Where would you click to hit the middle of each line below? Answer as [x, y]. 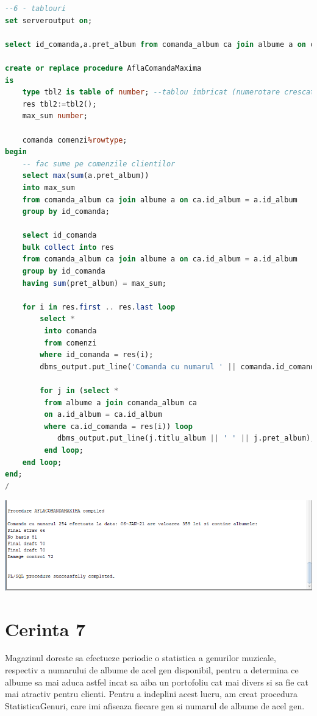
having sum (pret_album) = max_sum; [94, 283]
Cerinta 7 [45, 629]
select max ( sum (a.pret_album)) [86, 176]
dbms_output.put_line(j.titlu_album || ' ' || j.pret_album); [186, 438]
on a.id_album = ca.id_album [103, 415]
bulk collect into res [68, 247]
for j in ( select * [79, 391]
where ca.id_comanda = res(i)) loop [118, 426]
